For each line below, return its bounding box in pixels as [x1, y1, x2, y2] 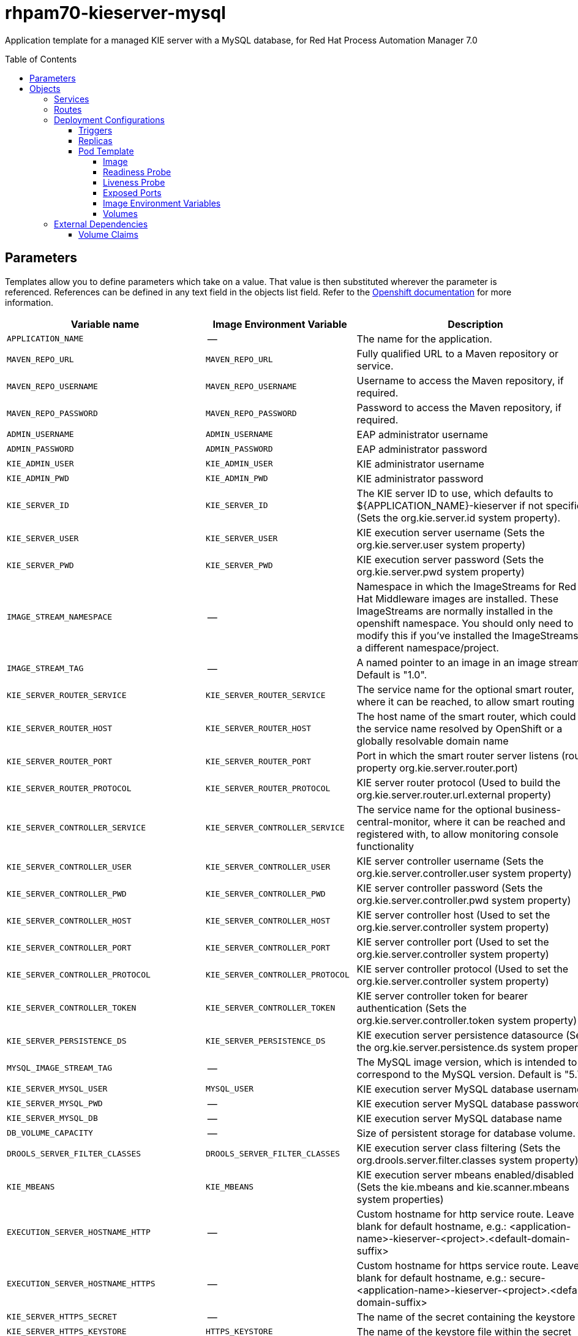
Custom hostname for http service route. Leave [356, 1207, 574, 1220]
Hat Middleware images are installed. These [356, 592, 559, 605]
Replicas [78, 135, 113, 146]
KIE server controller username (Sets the [356, 854, 544, 867]
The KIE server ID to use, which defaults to [356, 487, 554, 499]
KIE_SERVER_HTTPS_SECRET [7, 1312, 118, 1322]
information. [5, 297, 54, 308]
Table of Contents [5, 53, 77, 64]
